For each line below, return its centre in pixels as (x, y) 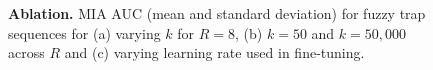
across (26, 52)
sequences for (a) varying (84, 32)
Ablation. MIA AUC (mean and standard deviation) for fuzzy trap (217, 13)
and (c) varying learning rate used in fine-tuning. (214, 52)
